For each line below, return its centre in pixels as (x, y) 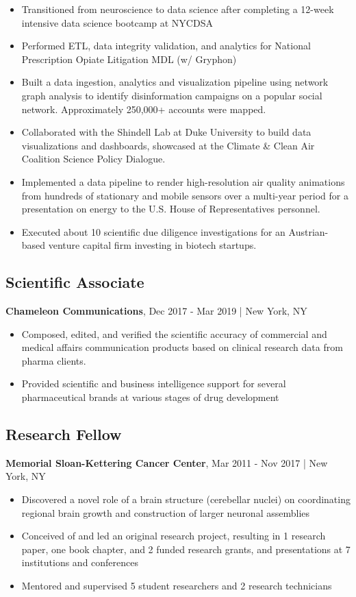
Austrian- (308, 231)
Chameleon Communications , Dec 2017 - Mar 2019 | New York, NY (156, 311)
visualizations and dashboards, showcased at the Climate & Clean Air (168, 145)
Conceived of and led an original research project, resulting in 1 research (174, 536)
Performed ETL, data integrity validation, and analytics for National (166, 46)
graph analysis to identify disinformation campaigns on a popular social (172, 95)
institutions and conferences (80, 562)
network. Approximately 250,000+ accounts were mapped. (144, 109)
